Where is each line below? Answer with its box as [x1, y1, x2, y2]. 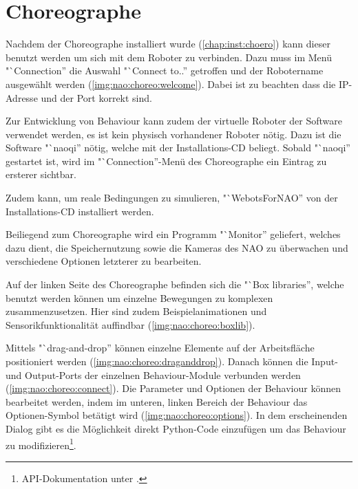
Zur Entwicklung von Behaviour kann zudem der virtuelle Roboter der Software [6, 113, 342, 128]
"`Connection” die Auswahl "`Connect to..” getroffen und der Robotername [6, 63, 324, 78]
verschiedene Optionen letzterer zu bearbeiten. [6, 254, 202, 268]
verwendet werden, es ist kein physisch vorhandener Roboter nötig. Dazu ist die [6, 127, 341, 141]
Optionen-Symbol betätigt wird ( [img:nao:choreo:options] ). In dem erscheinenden [6, 408, 348, 422]
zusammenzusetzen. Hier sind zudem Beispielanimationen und [6, 304, 267, 318]
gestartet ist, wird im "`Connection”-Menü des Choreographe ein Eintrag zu [6, 153, 327, 168]
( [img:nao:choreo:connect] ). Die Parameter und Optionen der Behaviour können [6, 381, 341, 395]
